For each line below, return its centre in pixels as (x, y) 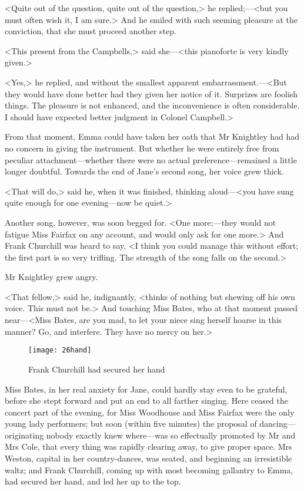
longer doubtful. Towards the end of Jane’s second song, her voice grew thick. (144, 171)
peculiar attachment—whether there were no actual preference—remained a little (151, 159)
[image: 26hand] (60, 350)
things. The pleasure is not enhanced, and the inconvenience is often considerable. (152, 105)
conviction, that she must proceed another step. (91, 31)
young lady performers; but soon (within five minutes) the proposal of (131, 424)
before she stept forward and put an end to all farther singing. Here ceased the (146, 401)
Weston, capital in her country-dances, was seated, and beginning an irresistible (148, 458)
